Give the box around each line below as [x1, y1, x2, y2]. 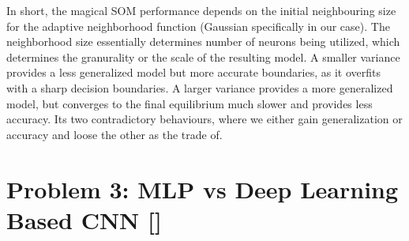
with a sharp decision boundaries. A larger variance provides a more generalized [6, 79, 393, 96]
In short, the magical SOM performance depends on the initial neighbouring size [6, 2, 396, 18]
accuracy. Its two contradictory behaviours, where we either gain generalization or [6, 111, 403, 127]
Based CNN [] [6, 203, 162, 235]
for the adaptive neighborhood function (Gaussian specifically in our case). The [6, 17, 390, 34]
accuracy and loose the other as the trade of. [6, 126, 223, 142]
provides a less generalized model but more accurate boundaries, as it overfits [6, 64, 381, 81]
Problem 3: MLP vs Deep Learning [6, 172, 399, 205]
